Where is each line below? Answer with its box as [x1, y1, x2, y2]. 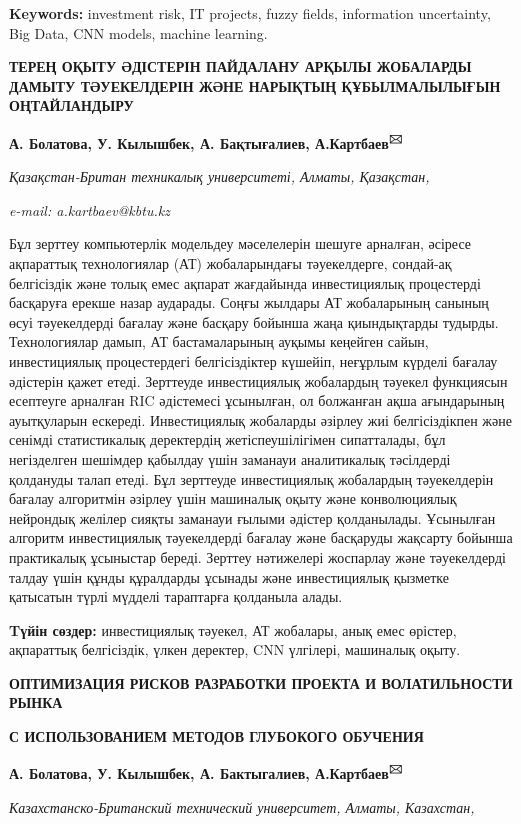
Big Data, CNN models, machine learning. [9, 22, 268, 43]
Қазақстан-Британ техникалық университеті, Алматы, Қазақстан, [9, 166, 430, 187]
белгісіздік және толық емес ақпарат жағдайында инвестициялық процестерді [9, 272, 481, 293]
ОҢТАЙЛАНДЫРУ [9, 95, 134, 116]
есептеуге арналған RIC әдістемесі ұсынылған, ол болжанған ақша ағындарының [9, 390, 505, 411]
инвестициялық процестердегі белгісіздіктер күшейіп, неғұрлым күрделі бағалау [9, 350, 498, 371]
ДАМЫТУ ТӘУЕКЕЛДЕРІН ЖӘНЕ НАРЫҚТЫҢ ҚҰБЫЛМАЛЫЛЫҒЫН [9, 75, 501, 96]
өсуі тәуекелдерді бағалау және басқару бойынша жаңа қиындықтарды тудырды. [9, 311, 499, 332]
